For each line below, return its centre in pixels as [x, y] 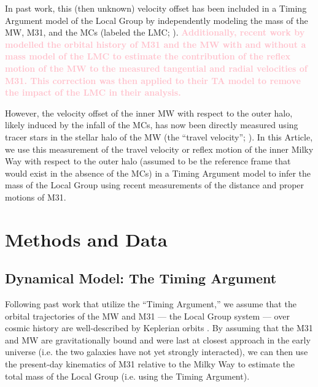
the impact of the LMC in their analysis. [93, 92]
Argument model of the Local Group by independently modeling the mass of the [157, 20]
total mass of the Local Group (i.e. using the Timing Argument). [127, 376]
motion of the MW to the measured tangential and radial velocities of [156, 68]
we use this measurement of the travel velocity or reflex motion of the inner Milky [159, 149]
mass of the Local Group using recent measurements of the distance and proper [155, 185]
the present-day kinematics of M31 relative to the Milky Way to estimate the [150, 364]
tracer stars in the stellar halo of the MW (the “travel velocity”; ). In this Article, [159, 136]
